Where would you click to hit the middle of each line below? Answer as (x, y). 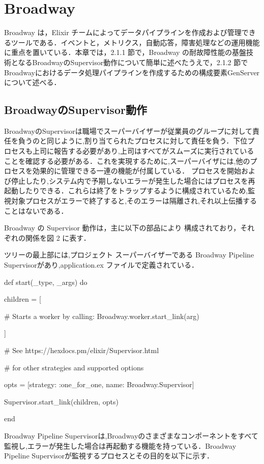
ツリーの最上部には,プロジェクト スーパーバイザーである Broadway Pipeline (129, 255)
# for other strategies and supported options (74, 367)
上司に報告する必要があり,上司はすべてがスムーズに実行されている (143, 151)
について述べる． (33, 82)
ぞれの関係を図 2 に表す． (47, 237)
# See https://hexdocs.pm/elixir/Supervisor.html (82, 350)
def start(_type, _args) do (46, 282)
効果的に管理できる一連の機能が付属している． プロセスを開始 (137, 171)
